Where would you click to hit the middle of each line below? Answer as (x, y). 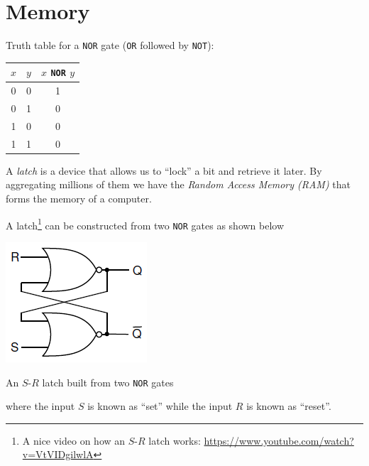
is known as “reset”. (289, 406)
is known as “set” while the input (160, 406)
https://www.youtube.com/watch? (279, 440)
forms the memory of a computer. (79, 198)
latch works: (175, 440)
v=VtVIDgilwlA (58, 454)
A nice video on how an (74, 440)
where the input (40, 406)
